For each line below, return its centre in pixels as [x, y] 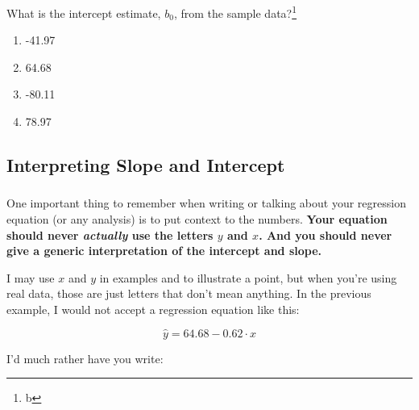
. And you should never [326, 234]
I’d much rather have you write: [85, 358]
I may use [31, 277]
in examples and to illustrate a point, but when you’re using [248, 277]
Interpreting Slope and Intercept [146, 165]
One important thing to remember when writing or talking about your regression [206, 203]
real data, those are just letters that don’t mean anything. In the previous [189, 293]
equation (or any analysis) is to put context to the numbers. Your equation [197, 218]
